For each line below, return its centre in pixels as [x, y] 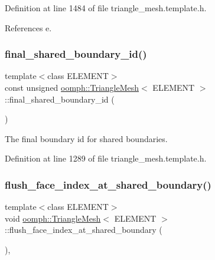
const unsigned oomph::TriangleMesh [72, 87]
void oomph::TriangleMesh [53, 218]
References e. [28, 27]
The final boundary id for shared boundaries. [86, 138]
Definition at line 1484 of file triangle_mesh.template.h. [106, 8]
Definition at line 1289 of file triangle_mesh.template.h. [106, 158]
